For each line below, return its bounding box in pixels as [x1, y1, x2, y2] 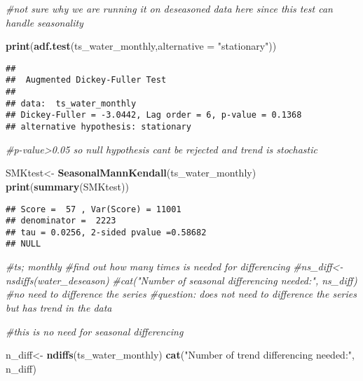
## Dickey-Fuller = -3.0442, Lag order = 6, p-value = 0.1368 [6, 110, 302, 120]
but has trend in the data [6, 300, 112, 314]
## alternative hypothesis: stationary [6, 122, 191, 132]
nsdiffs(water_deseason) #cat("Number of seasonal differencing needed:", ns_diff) [6, 272, 357, 287]
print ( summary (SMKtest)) [6, 179, 129, 193]
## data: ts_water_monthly [6, 98, 137, 109]
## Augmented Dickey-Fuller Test [6, 75, 167, 85]
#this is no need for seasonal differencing [6, 324, 184, 338]
